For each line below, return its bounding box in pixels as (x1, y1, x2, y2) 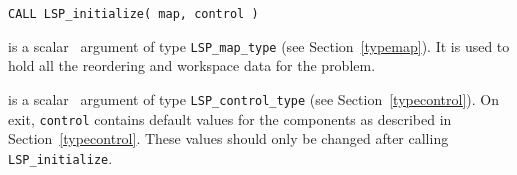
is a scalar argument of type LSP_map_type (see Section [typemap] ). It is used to (8, 35, 510, 56)
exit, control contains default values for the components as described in (8, 108, 452, 129)
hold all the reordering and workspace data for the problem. (8, 55, 376, 76)
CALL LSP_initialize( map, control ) (8, 7, 259, 21)
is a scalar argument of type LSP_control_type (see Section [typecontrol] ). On (8, 88, 499, 109)
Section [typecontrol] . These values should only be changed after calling (8, 128, 449, 149)
